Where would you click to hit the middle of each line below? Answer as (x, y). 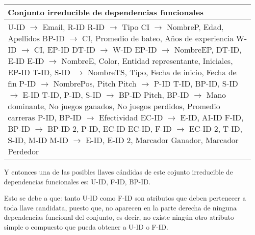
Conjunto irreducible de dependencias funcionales (106, 12)
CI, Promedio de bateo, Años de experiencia (158, 38)
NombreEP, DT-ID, (208, 49)
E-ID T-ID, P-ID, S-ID (62, 95)
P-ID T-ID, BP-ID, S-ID (196, 83)
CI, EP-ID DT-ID (65, 49)
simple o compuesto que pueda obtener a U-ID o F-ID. (86, 226)
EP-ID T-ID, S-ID (39, 72)
